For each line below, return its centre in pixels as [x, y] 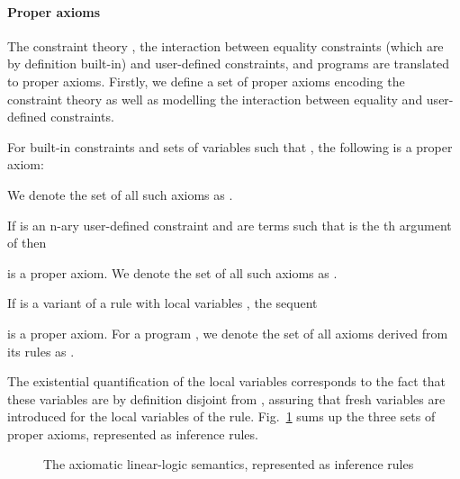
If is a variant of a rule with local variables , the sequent [162, 303]
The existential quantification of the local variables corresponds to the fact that [226, 381]
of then [27, 243]
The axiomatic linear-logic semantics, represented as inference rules [229, 464]
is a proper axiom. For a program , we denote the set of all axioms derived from [228, 333]
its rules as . [41, 351]
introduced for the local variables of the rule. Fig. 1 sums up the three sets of [221, 416]
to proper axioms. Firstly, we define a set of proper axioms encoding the [206, 81]
